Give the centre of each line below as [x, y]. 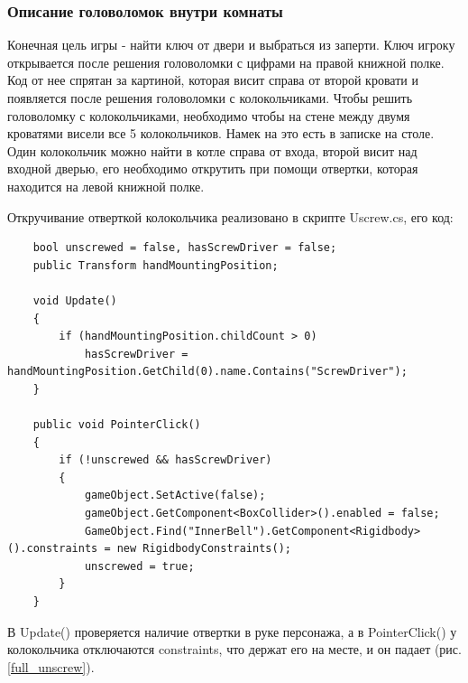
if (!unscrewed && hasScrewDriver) [165, 460]
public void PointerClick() [117, 425]
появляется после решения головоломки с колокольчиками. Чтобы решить [210, 98]
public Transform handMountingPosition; [156, 265]
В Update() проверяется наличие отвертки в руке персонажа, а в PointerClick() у [232, 631]
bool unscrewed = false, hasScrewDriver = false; [185, 248]
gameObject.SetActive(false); [175, 496]
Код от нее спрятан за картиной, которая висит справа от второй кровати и [213, 80]
